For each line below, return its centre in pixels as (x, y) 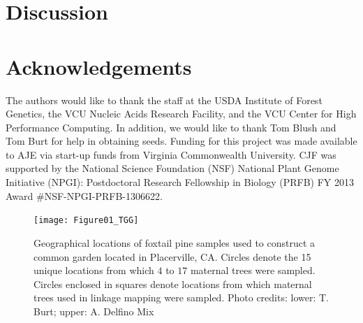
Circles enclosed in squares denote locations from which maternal (173, 283)
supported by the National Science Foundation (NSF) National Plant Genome (172, 168)
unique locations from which (94, 270)
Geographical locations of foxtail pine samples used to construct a (175, 242)
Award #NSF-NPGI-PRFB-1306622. (84, 195)
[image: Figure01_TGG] (86, 221)
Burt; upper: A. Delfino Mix (94, 311)
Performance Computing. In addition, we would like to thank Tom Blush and (171, 127)
